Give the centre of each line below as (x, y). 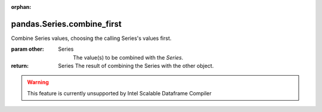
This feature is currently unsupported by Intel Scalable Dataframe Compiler (119, 93)
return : (20, 66)
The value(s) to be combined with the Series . (128, 57)
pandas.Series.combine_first (66, 24)
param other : (28, 49)
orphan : (21, 7)
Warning (38, 82)
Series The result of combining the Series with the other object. (136, 66)
